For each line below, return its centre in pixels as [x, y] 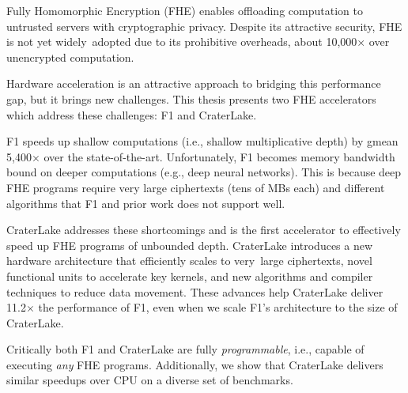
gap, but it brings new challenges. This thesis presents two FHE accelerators [191, 98]
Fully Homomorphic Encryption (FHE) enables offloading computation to [185, 10]
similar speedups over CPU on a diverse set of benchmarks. [150, 380]
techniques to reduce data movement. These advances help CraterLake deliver [195, 291]
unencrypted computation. [70, 57]
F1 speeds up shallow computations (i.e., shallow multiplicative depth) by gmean [202, 141]
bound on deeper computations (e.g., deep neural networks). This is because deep [204, 172]
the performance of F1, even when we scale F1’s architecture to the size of [218, 307]
